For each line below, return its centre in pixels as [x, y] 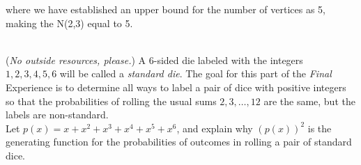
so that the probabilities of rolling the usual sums [111, 101]
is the [320, 128]
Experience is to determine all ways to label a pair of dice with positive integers [176, 87]
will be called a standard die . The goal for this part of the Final [195, 73]
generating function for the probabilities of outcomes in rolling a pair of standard [179, 142]
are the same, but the [309, 101]
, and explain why [215, 128]
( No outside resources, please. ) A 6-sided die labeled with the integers [154, 60]
